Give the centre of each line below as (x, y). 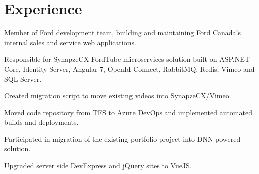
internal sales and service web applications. (70, 42)
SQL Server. (23, 78)
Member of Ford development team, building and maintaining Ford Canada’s (122, 32)
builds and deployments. (41, 122)
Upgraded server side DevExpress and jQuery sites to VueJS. (98, 166)
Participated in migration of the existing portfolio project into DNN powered (122, 139)
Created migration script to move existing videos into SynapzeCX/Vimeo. (118, 96)
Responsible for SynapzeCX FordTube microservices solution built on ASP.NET (127, 59)
